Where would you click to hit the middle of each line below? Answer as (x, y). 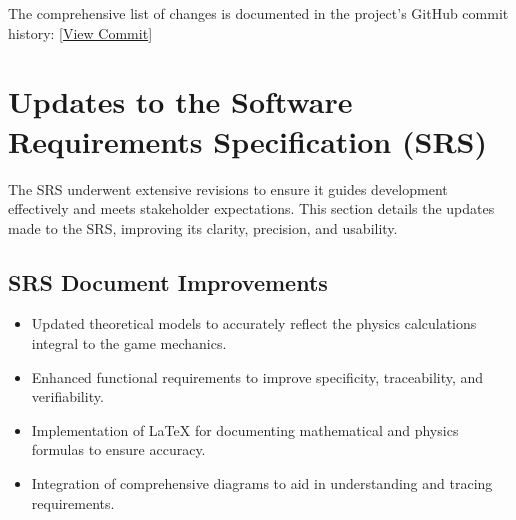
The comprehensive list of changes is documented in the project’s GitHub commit (258, 13)
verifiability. (67, 396)
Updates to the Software (180, 101)
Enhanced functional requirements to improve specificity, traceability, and (257, 376)
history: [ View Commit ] (80, 32)
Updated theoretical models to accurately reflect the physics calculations (254, 323)
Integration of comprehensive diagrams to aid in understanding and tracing (262, 483)
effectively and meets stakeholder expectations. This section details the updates (251, 208)
